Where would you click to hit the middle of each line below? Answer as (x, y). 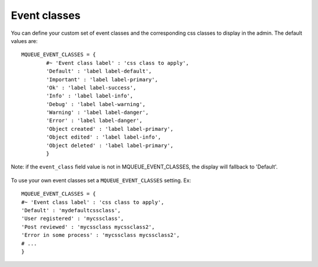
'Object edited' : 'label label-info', (104, 137)
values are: (24, 41)
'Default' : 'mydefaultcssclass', (71, 210)
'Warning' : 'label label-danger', (97, 113)
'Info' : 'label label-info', (90, 96)
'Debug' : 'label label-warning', (96, 104)
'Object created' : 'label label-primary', (110, 129)
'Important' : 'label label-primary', (102, 79)
